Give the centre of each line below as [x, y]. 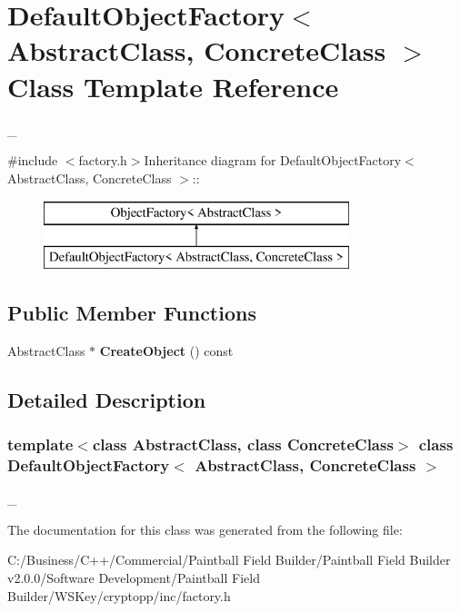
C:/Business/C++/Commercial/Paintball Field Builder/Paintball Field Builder [229, 560]
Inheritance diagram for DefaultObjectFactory [273, 160]
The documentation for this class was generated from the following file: [205, 529]
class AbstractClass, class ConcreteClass [243, 444]
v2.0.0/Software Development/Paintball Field [134, 577]
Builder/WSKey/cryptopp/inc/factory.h [119, 595]
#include [33, 160]
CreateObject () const [166, 350]
